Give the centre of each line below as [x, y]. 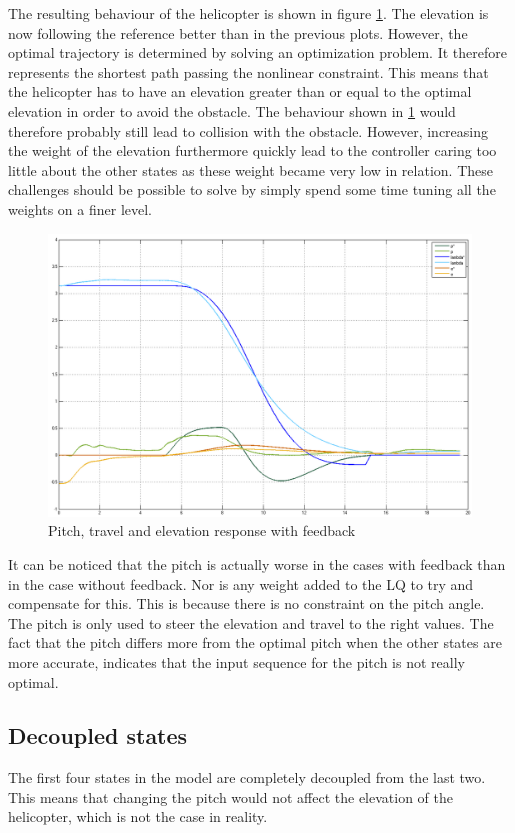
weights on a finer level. [80, 208]
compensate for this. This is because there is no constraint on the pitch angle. [246, 603]
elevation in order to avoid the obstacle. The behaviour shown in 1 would [232, 110]
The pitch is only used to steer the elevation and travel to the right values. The [251, 622]
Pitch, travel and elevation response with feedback [202, 530]
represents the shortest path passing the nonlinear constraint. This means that [248, 71]
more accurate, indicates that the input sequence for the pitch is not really [236, 661]
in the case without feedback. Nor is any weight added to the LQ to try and [241, 583]
